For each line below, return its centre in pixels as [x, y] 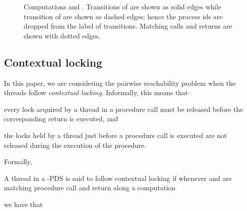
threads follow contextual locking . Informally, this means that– [98, 92]
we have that [23, 204]
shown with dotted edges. [62, 35]
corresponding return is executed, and [61, 119]
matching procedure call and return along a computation [90, 188]
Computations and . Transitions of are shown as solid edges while [123, 6]
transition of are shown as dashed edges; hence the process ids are [123, 16]
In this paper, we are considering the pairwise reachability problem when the [120, 83]
